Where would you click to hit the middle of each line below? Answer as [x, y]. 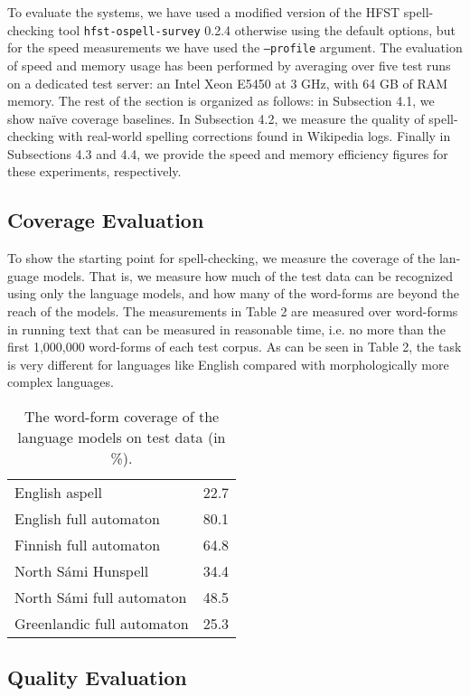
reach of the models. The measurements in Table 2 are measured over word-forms [233, 311]
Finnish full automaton [88, 545]
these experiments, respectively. [94, 171]
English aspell [58, 493]
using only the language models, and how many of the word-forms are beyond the [234, 293]
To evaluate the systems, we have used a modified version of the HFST [204, 12]
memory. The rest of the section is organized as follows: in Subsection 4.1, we [221, 101]
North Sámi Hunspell [82, 571]
